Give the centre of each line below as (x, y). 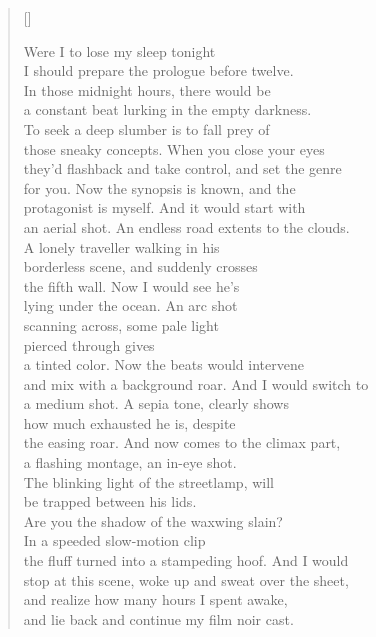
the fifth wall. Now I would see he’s (131, 285)
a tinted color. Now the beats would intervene (163, 364)
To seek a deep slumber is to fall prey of (146, 128)
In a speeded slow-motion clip (114, 540)
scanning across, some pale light (121, 324)
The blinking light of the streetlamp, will (148, 481)
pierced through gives (89, 344)
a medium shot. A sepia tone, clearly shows (156, 403)
